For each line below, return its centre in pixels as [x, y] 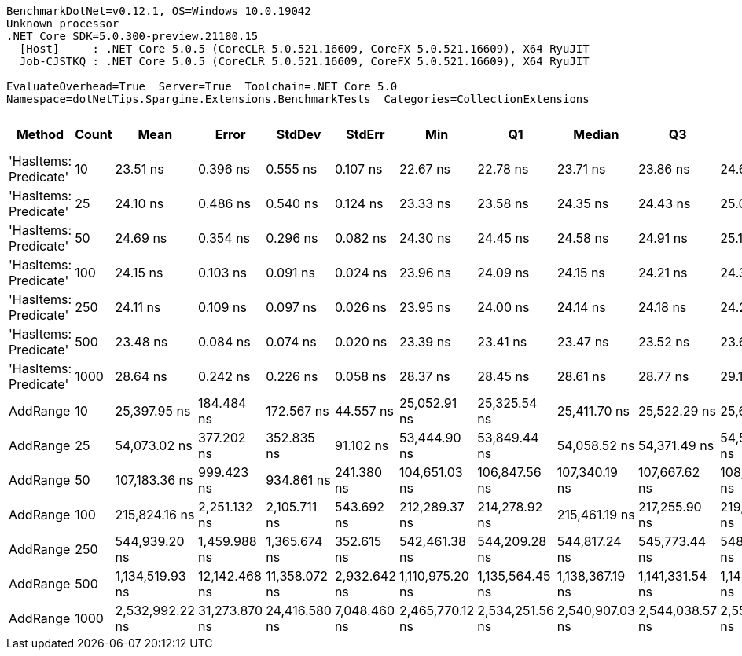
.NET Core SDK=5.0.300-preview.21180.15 [132, 36]
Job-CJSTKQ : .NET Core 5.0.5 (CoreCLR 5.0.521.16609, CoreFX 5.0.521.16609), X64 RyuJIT [304, 61]
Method [40, 134]
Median [596, 134]
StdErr [365, 134]
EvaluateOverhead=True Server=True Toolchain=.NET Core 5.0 [202, 86]
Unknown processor [63, 24]
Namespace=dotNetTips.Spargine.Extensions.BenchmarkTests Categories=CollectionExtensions [298, 99]
